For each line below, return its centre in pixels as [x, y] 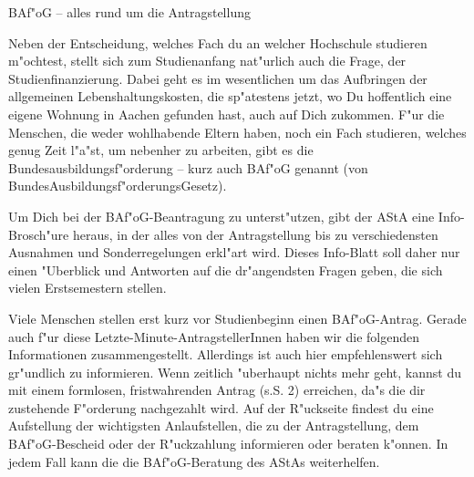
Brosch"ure [39, 234]
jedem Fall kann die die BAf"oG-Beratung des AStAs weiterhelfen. [194, 461]
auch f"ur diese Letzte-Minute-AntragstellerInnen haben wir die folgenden [214, 336]
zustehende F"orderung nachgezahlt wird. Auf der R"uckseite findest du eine [221, 407]
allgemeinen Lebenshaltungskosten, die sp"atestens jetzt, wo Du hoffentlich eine [230, 96]
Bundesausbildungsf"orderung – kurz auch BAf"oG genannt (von [188, 167]
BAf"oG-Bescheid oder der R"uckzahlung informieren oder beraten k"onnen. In [228, 444]
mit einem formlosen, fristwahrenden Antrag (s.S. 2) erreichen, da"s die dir [217, 390]
